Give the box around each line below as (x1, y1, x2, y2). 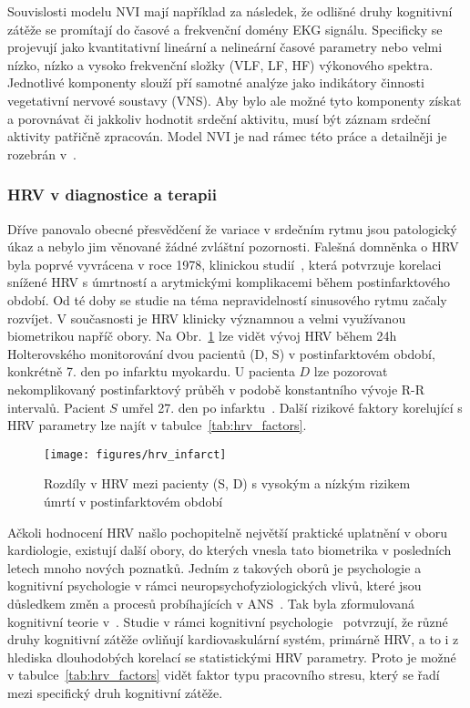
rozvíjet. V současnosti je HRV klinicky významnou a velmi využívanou (7, 308, 406, 327)
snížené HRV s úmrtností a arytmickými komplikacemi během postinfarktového (7, 272, 450, 292)
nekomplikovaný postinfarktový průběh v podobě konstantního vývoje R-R (7, 379, 425, 398)
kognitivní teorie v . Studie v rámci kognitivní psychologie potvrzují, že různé (7, 611, 448, 631)
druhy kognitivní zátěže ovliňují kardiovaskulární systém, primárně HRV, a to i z (7, 630, 459, 649)
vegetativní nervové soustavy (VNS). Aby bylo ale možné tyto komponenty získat (7, 90, 462, 109)
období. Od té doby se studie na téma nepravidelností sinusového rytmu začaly (7, 290, 447, 309)
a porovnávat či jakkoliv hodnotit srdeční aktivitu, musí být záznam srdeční (7, 108, 431, 128)
